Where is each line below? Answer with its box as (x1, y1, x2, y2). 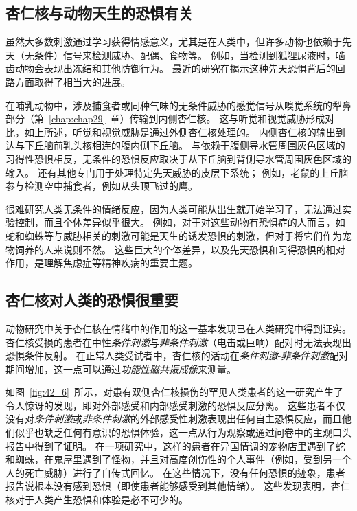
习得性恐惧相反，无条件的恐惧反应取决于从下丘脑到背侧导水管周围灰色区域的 (5, 151, 352, 166)
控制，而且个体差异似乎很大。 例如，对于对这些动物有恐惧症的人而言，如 (14, 215, 345, 229)
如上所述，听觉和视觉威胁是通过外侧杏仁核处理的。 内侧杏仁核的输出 (24, 124, 336, 139)
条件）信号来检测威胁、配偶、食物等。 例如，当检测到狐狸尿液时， (34, 47, 336, 62)
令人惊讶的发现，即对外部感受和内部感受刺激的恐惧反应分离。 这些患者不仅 (5, 398, 345, 412)
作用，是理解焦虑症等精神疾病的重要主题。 (5, 255, 198, 270)
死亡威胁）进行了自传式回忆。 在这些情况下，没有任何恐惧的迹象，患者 (24, 465, 345, 479)
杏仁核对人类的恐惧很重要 (5, 289, 178, 310)
